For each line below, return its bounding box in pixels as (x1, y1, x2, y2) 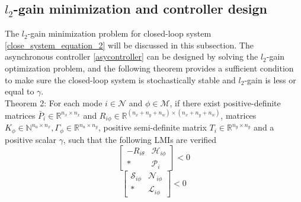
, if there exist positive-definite (169, 96, 281, 109)
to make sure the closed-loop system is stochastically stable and (5, 73, 236, 86)
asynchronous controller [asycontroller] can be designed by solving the (5, 50, 258, 63)
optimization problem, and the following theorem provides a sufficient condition (5, 61, 294, 74)
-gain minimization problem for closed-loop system (27, 27, 212, 40)
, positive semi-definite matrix (98, 121, 207, 133)
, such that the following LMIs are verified (63, 133, 217, 145)
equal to (5, 85, 34, 97)
